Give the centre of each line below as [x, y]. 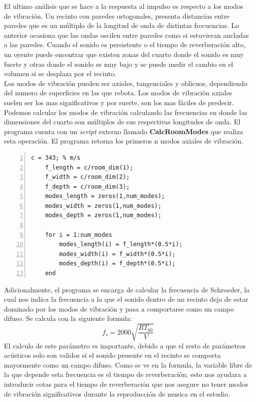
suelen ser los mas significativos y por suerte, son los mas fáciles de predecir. [119, 102]
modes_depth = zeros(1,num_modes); [103, 215]
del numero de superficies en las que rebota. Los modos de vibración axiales [118, 93]
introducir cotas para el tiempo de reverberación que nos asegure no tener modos [126, 384]
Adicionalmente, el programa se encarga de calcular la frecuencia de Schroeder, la [127, 289]
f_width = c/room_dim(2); [87, 177]
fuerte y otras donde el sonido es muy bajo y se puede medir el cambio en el [119, 64]
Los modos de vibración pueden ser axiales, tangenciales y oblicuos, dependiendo [126, 83]
